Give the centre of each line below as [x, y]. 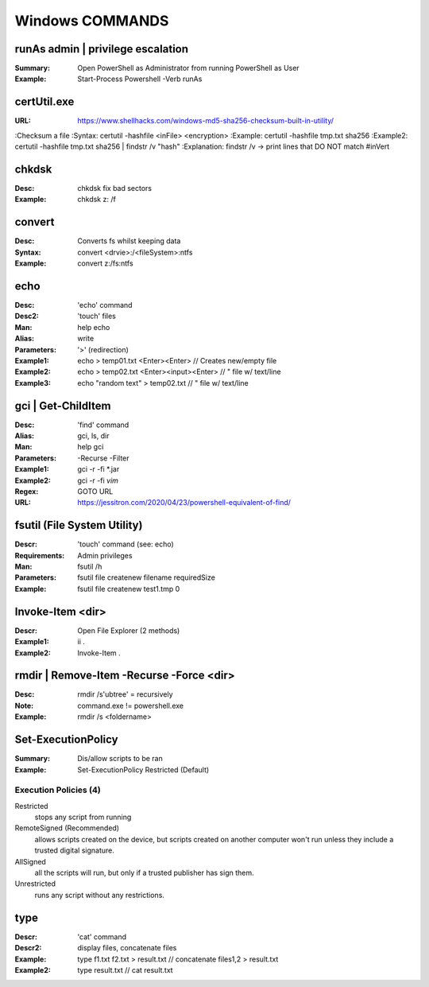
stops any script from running [83, 817]
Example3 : [33, 383]
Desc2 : [27, 316]
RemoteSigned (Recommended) [67, 828]
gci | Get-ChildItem [63, 406]
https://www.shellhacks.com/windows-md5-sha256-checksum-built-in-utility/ [205, 121]
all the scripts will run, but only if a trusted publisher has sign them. [144, 873]
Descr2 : [28, 948]
